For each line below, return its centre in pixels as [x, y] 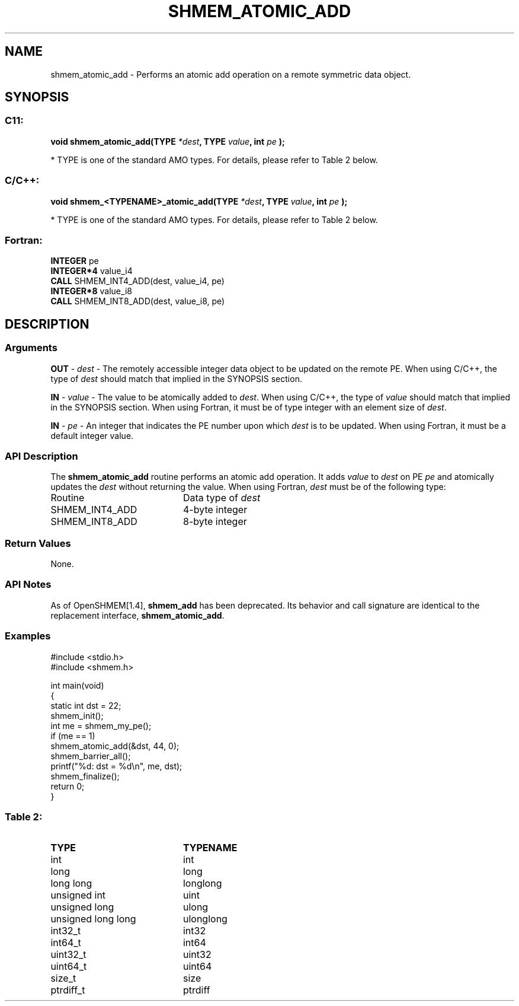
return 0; [68, 786]
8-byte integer [215, 522]
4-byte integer [215, 510]
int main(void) [77, 685]
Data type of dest [222, 498]
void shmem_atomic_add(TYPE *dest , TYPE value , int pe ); [168, 141]
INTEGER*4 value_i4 [92, 271]
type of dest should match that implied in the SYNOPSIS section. [176, 378]
